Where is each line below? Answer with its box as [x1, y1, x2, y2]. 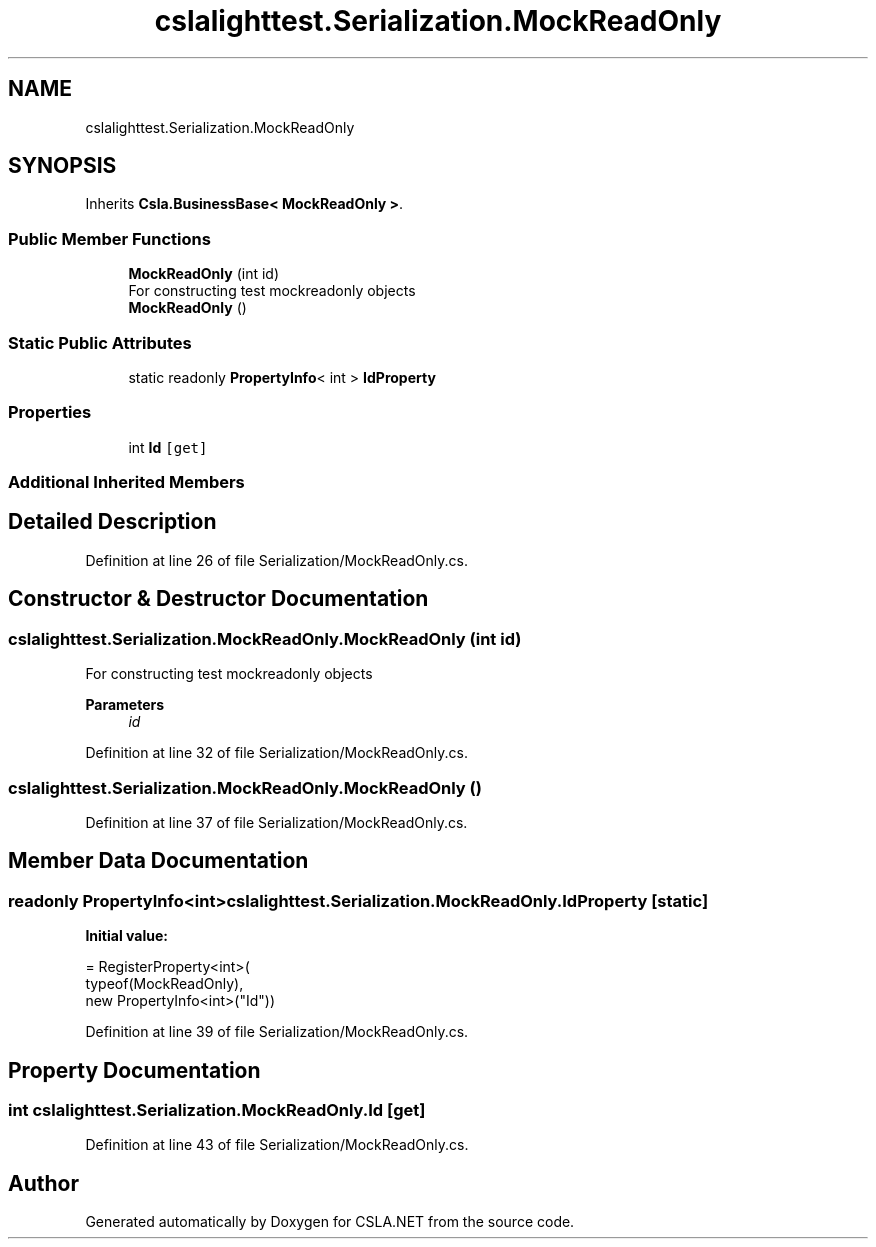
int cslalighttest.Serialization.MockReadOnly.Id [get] [8, 1099, 426, 1120]
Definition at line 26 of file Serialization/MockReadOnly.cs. [85, 551, 468, 569]
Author [8, 1170, 79, 1196]
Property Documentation [8, 1057, 261, 1083]
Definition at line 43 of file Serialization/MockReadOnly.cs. [85, 1136, 469, 1154]
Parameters [85, 696, 165, 714]
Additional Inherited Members [8, 472, 245, 493]
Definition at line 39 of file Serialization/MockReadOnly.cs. [85, 1023, 469, 1041]
